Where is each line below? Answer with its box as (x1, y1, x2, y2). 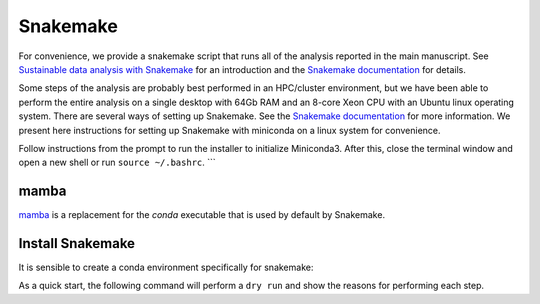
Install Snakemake (18, 235, 135, 252)
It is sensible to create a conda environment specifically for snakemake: (18, 261, 314, 274)
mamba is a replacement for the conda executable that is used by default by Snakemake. (18, 209, 385, 221)
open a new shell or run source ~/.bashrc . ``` (18, 156, 217, 169)
